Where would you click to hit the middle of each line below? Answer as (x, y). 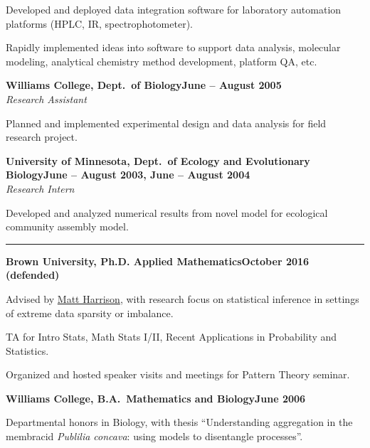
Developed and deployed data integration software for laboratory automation (174, 9)
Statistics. (27, 350)
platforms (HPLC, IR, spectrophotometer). (99, 23)
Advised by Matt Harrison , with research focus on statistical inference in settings (183, 298)
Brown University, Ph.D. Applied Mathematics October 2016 (158, 261)
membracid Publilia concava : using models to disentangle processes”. (154, 436)
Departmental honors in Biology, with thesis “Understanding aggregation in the (179, 422)
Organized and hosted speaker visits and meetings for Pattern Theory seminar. (178, 374)
